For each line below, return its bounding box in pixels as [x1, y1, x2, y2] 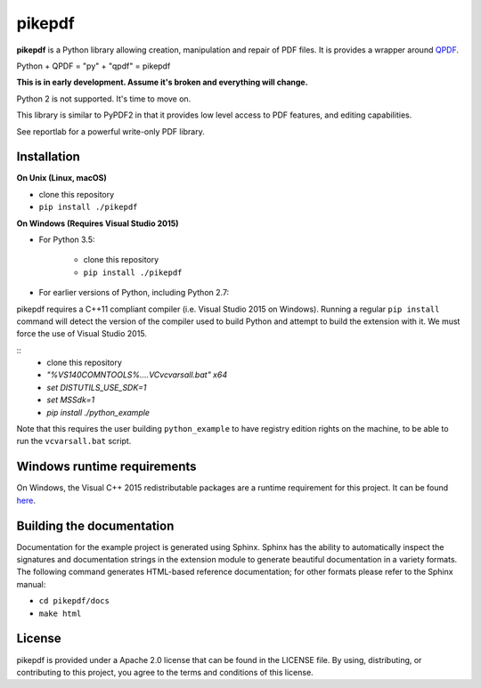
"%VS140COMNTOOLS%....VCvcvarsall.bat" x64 [46, 369, 227, 380]
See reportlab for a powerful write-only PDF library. [16, 125, 205, 137]
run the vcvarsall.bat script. [16, 436, 132, 447]
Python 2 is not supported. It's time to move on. [16, 93, 192, 104]
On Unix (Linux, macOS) [16, 173, 107, 183]
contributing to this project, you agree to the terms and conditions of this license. [16, 667, 314, 677]
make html [38, 608, 82, 619]
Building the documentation [16, 518, 175, 533]
